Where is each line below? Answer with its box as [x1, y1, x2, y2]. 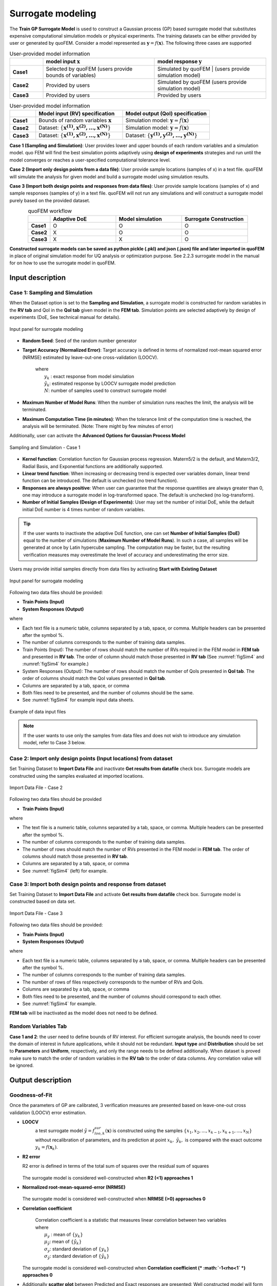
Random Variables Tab [9, 1023, 67, 1030]
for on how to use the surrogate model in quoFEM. [9, 260, 116, 266]
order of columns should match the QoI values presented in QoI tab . [22, 675, 166, 682]
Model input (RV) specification [38, 110, 115, 117]
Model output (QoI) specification [125, 110, 207, 117]
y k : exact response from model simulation [44, 373, 134, 381]
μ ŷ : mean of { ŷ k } [44, 1239, 82, 1246]
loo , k [94, 1131, 105, 1136]
